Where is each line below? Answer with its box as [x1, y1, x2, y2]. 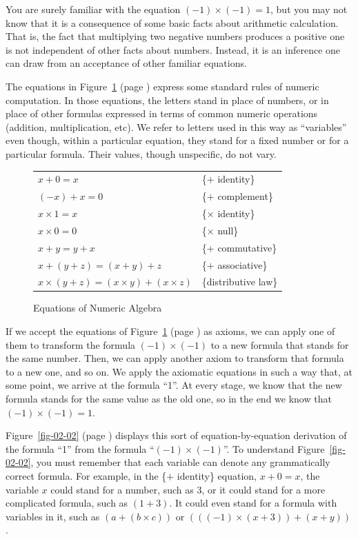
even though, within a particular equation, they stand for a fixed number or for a [6, 133, 349, 148]
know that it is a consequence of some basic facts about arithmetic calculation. [6, 15, 339, 30]
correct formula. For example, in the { [6, 468, 167, 482]
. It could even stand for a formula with [169, 496, 337, 510]
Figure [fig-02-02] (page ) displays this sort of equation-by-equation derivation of [6, 428, 347, 443]
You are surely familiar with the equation [6, 2, 181, 16]
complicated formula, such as [6, 496, 128, 510]
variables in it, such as [6, 509, 100, 523]
